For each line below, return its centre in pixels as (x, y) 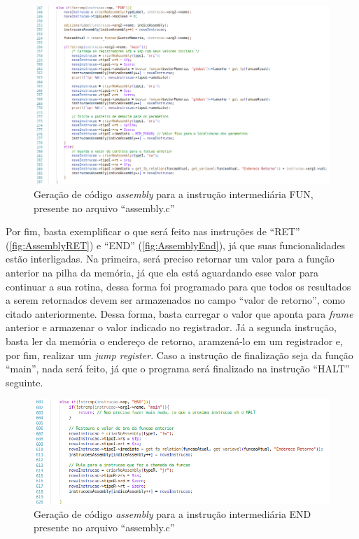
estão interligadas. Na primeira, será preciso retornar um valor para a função (170, 259)
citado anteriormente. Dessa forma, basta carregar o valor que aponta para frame (179, 313)
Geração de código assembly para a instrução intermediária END (173, 513)
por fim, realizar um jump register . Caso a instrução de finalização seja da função (179, 355)
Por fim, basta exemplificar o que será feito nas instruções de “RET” (153, 231)
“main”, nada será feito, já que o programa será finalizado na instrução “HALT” (178, 369)
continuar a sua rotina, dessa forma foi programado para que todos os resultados (178, 286)
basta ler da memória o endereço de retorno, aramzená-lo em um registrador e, (174, 341)
